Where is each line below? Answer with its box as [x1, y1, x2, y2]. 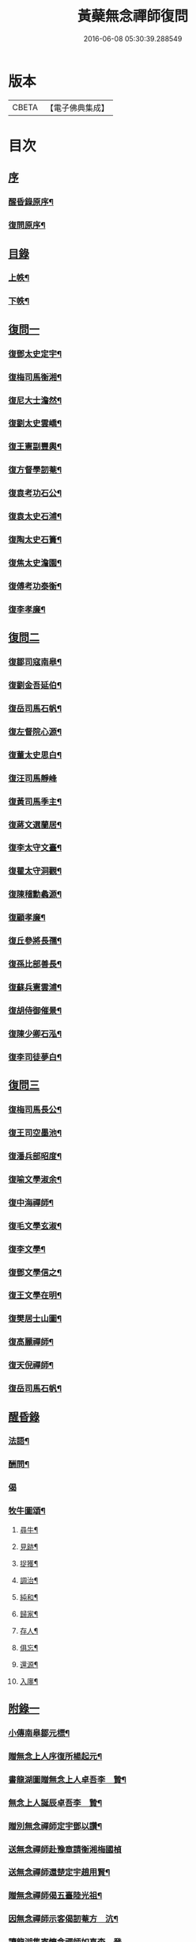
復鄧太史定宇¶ [8, 348, 62, 359]
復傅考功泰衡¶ [8, 580, 62, 591]
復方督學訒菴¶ [8, 464, 62, 475]
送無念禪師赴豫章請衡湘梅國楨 [8, 1844, 122, 1855]
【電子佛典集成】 [45, 102, 109, 113]
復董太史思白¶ [8, 750, 62, 761]
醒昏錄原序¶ [8, 196, 54, 208]
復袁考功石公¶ [8, 488, 62, 499]
